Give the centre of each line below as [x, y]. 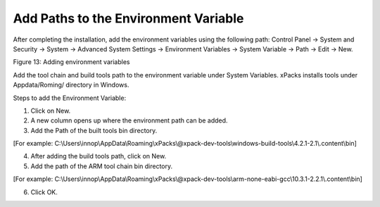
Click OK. [44, 192]
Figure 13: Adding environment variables [71, 62]
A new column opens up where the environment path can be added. [129, 120]
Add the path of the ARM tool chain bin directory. [102, 166]
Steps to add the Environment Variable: [70, 98]
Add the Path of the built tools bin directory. [94, 130]
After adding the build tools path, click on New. [99, 156]
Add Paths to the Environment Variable [128, 18]
